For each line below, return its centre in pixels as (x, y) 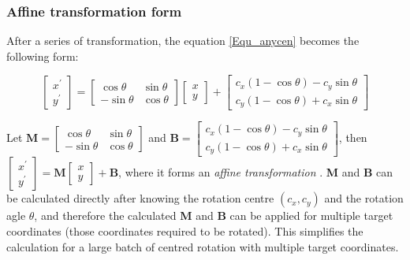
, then (353, 137)
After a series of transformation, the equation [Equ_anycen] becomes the (183, 41)
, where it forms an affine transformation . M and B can (256, 172)
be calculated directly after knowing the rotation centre (140, 198)
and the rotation (364, 198)
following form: (43, 56)
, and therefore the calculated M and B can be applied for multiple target (214, 215)
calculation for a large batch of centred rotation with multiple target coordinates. (203, 246)
